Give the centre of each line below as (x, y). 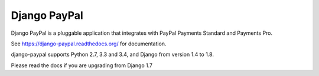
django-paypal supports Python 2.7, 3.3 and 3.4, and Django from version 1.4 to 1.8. (112, 54)
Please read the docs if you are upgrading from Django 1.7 (82, 65)
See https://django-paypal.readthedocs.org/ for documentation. (89, 44)
